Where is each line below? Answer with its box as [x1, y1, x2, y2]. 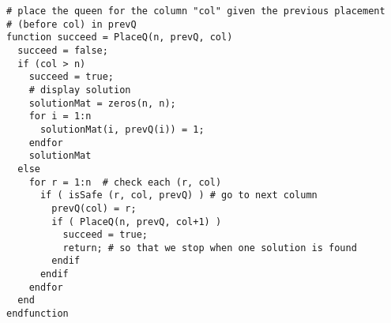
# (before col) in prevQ [6, 18, 137, 30]
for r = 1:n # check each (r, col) [28, 176, 222, 188]
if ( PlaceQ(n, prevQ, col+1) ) [51, 216, 222, 227]
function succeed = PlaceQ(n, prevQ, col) [6, 32, 233, 43]
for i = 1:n [28, 111, 92, 122]
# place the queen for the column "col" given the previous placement [6, 6, 385, 17]
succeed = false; [17, 44, 108, 56]
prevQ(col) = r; [51, 202, 137, 214]
